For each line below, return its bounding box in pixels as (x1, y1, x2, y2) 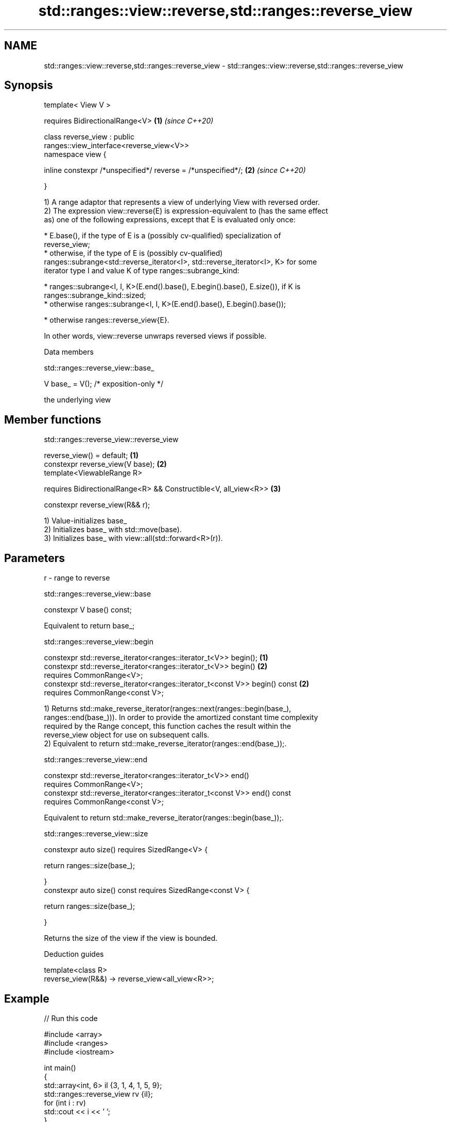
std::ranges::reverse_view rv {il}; (44, 1089, 153, 1098)
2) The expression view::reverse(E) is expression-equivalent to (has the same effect (44, 206, 328, 216)
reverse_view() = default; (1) (44, 451, 138, 460)
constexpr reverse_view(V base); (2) (44, 460, 167, 469)
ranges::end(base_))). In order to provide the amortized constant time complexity (44, 713, 318, 722)
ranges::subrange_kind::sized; (44, 291, 146, 300)
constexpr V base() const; (44, 605, 132, 615)
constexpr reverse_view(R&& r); (44, 500, 150, 510)
